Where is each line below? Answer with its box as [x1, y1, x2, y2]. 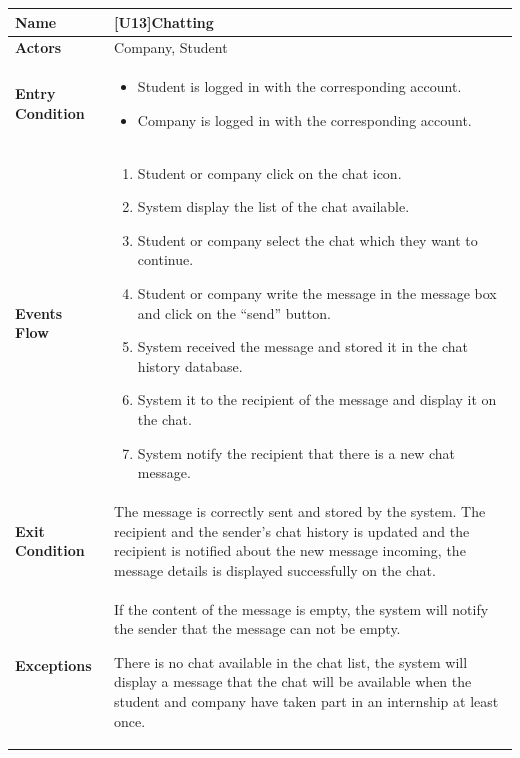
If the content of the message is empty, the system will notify [114, 598, 489, 619]
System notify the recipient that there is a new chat [137, 442, 455, 463]
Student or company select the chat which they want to [137, 229, 478, 250]
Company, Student [114, 37, 228, 58]
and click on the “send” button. [137, 302, 331, 323]
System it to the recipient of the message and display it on [137, 389, 497, 410]
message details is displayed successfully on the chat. [114, 559, 436, 580]
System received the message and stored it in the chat [137, 336, 468, 357]
